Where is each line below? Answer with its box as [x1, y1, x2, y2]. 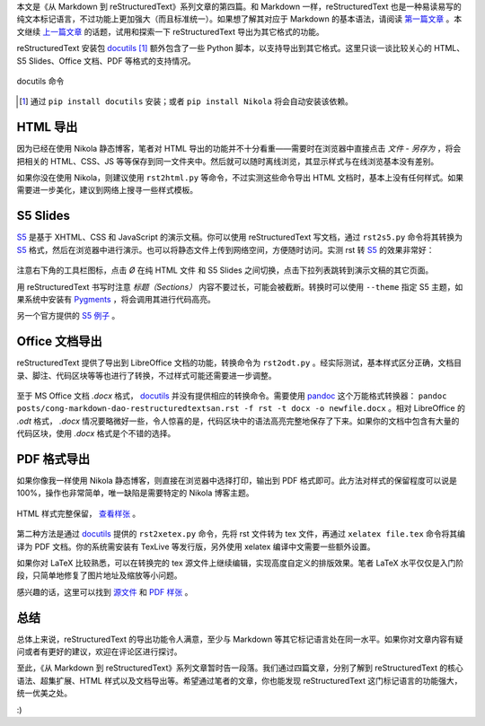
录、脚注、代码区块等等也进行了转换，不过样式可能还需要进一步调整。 [16, 370, 277, 380]
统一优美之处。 [16, 687, 72, 699]
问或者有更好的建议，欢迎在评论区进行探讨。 [16, 646, 182, 657]
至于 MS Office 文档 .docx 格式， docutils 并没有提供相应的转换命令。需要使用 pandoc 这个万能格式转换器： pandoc [16, 390, 447, 401]
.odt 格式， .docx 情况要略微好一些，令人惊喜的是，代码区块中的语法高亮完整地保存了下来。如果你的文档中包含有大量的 [16, 415, 460, 426]
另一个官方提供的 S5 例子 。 [16, 311, 120, 321]
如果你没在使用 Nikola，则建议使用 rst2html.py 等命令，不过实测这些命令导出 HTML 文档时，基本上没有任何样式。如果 [16, 172, 464, 183]
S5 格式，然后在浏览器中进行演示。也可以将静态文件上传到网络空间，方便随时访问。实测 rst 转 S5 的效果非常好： [16, 244, 435, 255]
